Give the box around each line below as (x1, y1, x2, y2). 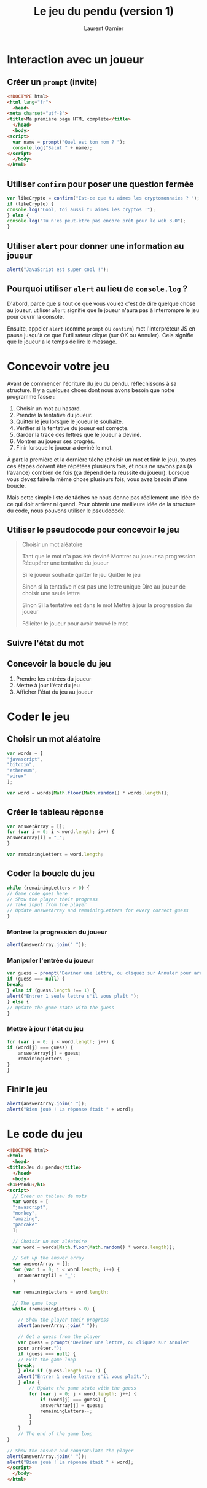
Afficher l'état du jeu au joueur (15, 688, 93, 695)
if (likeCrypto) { (7, 201, 54, 207)
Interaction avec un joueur (7, 52, 144, 66)
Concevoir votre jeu (7, 359, 110, 373)
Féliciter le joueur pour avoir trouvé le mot (21, 620, 128, 627)
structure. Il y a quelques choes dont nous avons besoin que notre (7, 386, 174, 394)
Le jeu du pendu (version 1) (33, 4, 174, 18)
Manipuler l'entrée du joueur (7, 957, 94, 965)
